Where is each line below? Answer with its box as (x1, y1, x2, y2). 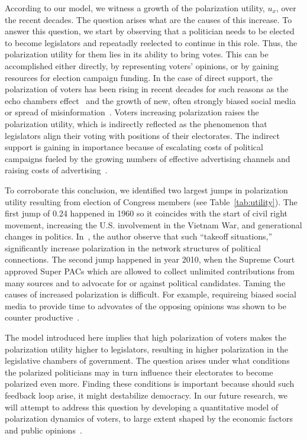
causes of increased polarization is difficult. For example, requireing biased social (5, 288, 296, 300)
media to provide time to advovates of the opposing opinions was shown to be (5, 299, 287, 312)
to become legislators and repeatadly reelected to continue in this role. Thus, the (5, 36, 298, 48)
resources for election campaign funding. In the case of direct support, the (5, 71, 273, 83)
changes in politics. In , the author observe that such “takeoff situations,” (5, 230, 273, 242)
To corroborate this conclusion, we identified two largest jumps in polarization (5, 183, 288, 196)
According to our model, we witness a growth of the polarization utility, (5, 2, 265, 14)
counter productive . (5, 311, 80, 323)
